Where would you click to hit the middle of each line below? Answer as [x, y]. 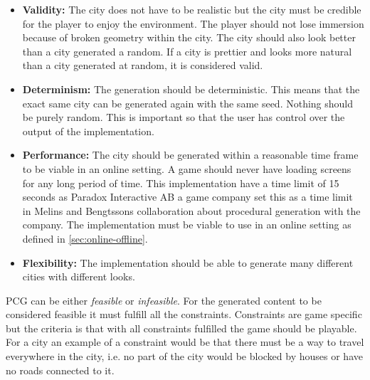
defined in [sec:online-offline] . [85, 238]
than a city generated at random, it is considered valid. [143, 65]
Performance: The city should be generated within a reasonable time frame [190, 155]
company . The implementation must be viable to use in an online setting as [187, 225]
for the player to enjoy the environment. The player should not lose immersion [193, 23]
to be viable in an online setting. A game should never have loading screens [187, 168]
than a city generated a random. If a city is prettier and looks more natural [187, 51]
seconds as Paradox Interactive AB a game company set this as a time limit [187, 197]
